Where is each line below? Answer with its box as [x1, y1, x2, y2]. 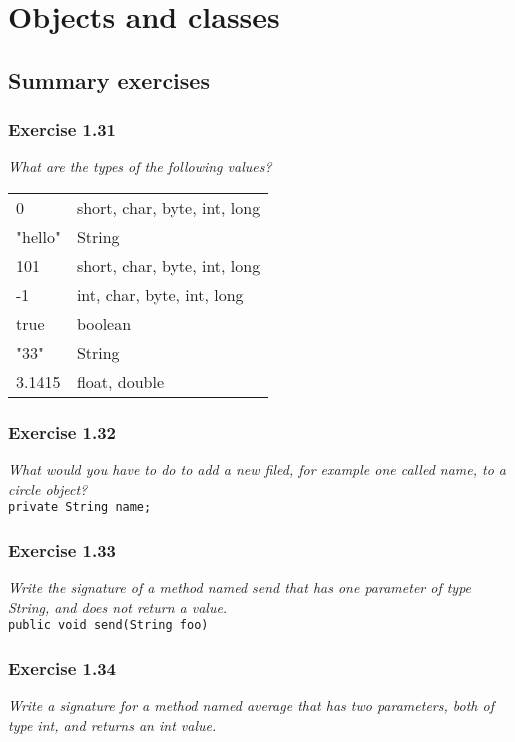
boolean [76, 311, 132, 335]
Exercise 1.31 [8, 117, 117, 142]
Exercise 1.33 [8, 537, 117, 562]
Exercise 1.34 [8, 656, 117, 681]
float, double [76, 369, 165, 393]
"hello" [16, 224, 61, 248]
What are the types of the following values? [8, 156, 272, 177]
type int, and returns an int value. [8, 714, 217, 735]
